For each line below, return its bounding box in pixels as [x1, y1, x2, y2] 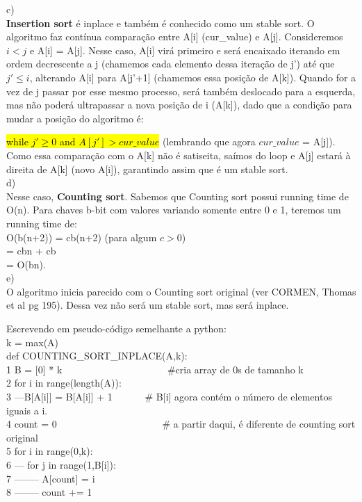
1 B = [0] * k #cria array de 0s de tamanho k [6, 362, 304, 376]
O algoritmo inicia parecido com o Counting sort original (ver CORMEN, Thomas [6, 284, 356, 298]
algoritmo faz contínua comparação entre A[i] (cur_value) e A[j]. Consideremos [6, 29, 343, 44]
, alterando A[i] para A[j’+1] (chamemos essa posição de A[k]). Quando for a [29, 70, 356, 84]
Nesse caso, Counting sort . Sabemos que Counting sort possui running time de [6, 188, 349, 203]
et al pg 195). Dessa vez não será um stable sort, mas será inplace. [6, 298, 289, 312]
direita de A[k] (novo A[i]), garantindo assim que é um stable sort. [6, 161, 288, 176]
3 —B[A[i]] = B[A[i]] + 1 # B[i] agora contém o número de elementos [6, 389, 332, 404]
